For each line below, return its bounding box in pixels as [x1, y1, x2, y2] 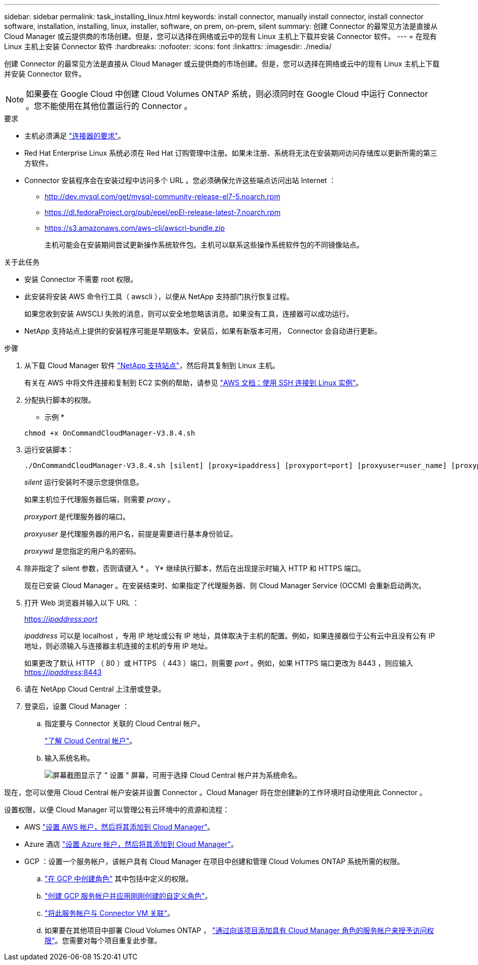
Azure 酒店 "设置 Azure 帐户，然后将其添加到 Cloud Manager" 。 [24, 840, 238, 848]
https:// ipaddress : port [24, 615, 98, 623]
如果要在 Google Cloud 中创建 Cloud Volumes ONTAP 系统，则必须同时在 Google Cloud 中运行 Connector [26, 89, 428, 99]
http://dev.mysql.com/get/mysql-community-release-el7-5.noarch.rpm [45, 192, 281, 201]
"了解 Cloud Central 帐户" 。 [45, 736, 137, 745]
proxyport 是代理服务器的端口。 [24, 512, 130, 521]
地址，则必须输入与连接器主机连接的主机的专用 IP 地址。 [24, 641, 212, 650]
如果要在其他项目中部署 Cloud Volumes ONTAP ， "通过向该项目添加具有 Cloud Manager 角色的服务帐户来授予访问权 [45, 926, 434, 935]
